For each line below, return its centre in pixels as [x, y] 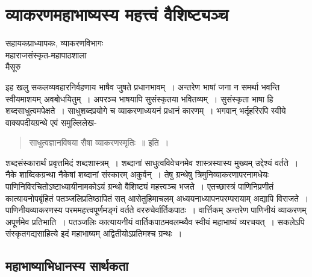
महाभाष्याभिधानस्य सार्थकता [67, 266]
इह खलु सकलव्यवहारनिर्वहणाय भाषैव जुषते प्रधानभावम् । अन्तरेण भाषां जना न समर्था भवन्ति [143, 86]
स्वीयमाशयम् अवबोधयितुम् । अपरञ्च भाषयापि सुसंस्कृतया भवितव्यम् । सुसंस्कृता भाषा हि [139, 98]
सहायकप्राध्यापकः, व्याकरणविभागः [55, 43]
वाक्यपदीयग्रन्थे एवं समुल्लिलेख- [51, 122]
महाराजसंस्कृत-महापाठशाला [46, 54]
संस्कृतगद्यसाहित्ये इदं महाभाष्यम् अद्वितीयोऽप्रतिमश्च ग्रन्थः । [94, 233]
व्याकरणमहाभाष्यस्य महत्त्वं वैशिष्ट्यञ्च [117, 14]
